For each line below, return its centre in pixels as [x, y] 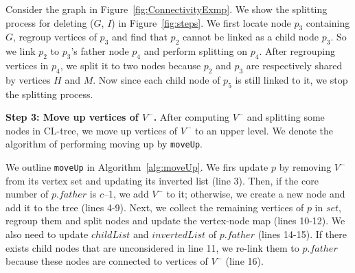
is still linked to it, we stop [291, 79]
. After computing [191, 117]
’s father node [100, 51]
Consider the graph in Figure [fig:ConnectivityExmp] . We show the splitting [167, 9]
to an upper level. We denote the [264, 130]
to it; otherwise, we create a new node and [256, 194]
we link [21, 51]
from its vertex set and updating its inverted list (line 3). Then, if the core [162, 180]
